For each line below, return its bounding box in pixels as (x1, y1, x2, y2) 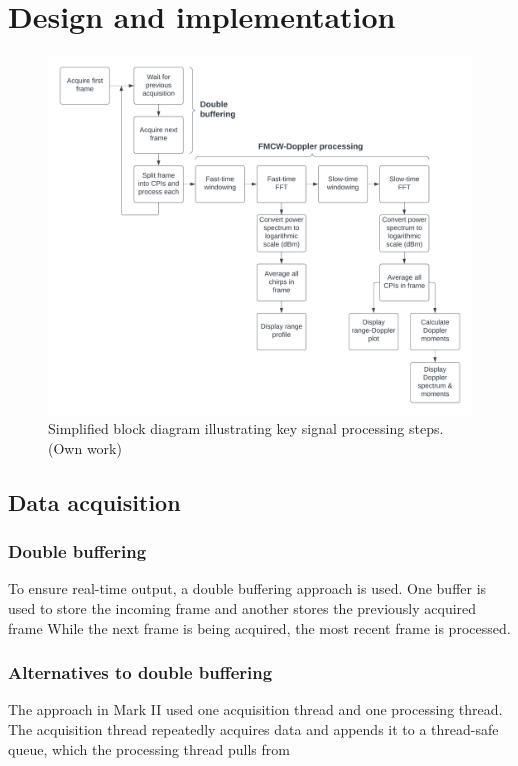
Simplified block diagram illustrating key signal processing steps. (48, 418, 444, 439)
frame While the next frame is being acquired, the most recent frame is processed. (8, 617, 511, 638)
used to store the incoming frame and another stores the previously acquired (8, 597, 477, 618)
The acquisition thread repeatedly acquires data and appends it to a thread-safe (8, 718, 499, 739)
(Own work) (48, 437, 122, 458)
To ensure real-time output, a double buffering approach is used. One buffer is (8, 578, 487, 599)
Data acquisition (8, 486, 181, 517)
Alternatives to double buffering (8, 660, 273, 685)
